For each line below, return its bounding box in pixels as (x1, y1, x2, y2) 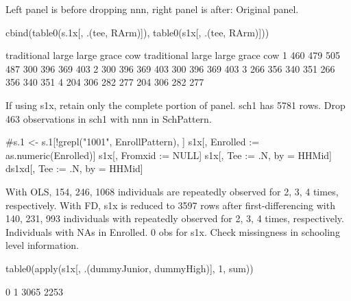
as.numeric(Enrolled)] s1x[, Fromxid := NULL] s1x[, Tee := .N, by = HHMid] (5, 147, 332, 162)
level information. (5, 238, 80, 252)
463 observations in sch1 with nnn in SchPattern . (5, 111, 212, 125)
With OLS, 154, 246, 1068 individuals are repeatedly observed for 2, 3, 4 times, (5, 184, 339, 198)
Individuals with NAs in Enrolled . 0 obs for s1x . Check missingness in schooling (5, 224, 340, 239)
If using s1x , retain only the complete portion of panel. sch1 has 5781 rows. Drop (5, 97, 346, 112)
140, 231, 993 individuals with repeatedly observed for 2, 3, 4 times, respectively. (5, 211, 344, 226)
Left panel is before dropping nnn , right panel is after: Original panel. (5, 2, 299, 16)
